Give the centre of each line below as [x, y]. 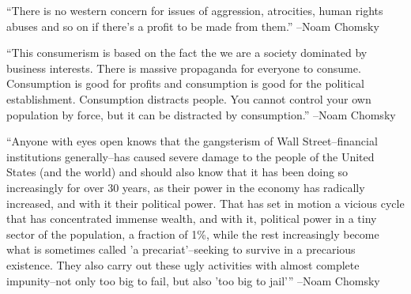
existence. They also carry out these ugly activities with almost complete [183, 264]
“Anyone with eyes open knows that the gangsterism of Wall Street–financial [192, 141]
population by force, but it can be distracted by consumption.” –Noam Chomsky [201, 114]
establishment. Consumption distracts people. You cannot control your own [189, 98]
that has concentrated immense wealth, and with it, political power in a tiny [192, 219]
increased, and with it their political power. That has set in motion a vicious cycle [205, 203]
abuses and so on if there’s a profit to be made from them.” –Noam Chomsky [193, 26]
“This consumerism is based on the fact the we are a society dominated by [187, 53]
